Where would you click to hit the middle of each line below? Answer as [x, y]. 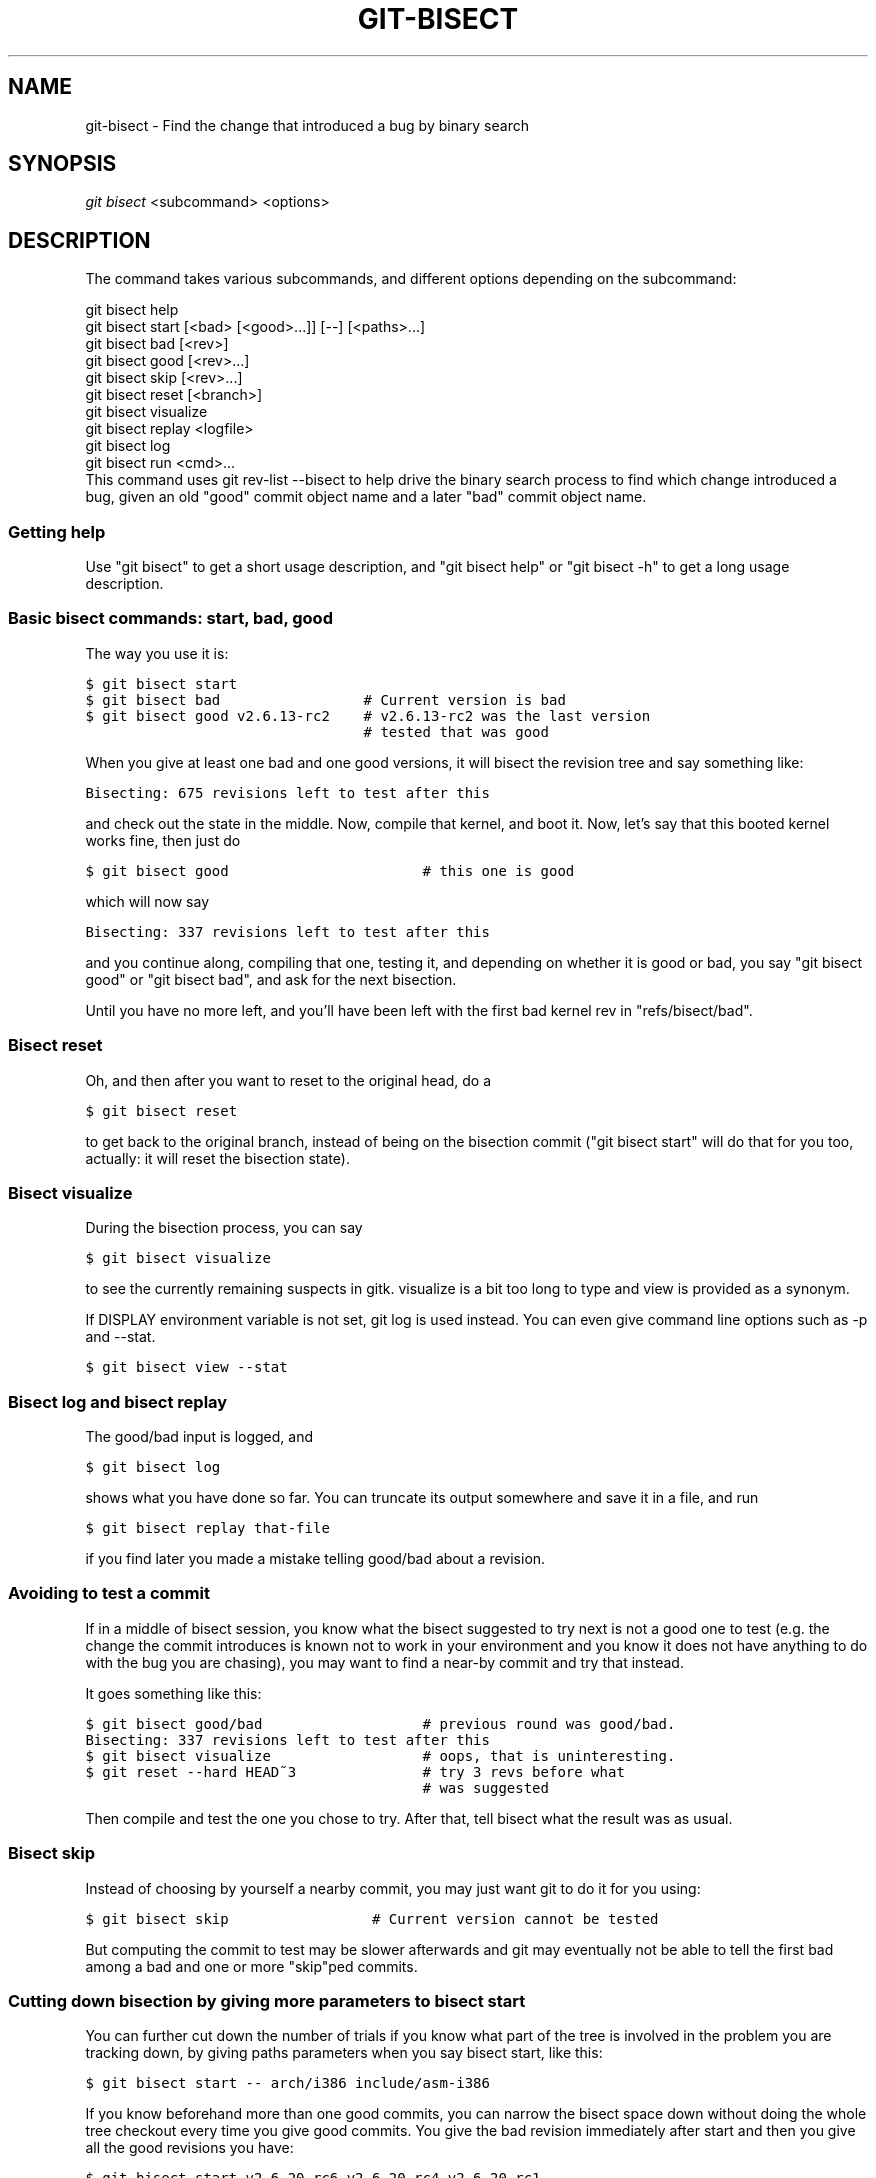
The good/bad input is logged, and [199, 1437]
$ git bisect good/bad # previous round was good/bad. [380, 1723]
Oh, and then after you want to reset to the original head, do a [288, 1080]
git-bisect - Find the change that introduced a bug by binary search [307, 125]
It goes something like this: [173, 1693]
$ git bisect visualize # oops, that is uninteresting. [380, 1755]
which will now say [147, 901]
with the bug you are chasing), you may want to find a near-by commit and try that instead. [384, 1662]
